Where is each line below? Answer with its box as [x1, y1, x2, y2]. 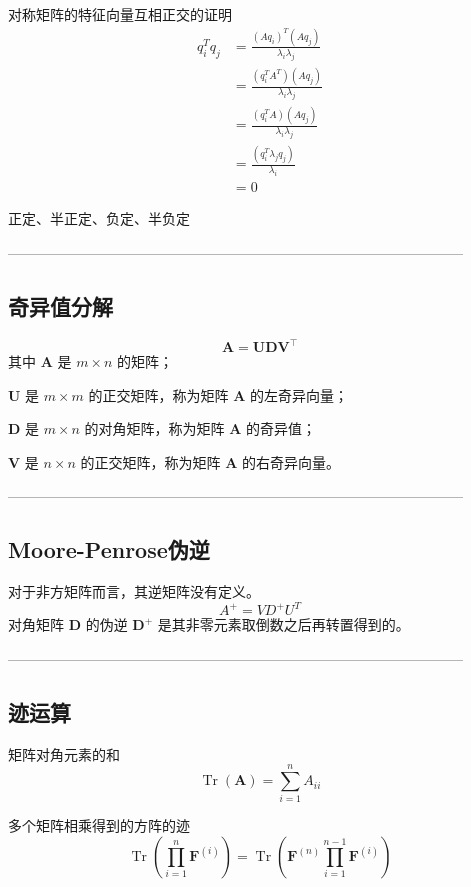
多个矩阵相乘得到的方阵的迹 [8, 815, 190, 836]
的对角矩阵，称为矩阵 [84, 418, 225, 439]
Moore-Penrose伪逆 [8, 534, 210, 565]
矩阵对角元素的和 [8, 743, 120, 764]
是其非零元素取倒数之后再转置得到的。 [157, 614, 410, 635]
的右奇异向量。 [242, 451, 341, 472]
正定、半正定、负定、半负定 [8, 208, 190, 229]
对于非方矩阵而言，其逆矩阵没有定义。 [8, 581, 260, 602]
